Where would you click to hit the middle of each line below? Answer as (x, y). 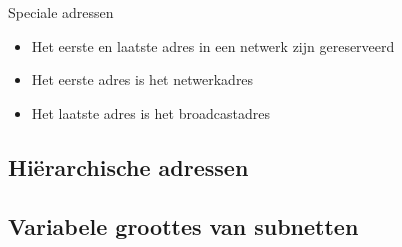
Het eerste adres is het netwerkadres (142, 79)
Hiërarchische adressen (128, 166)
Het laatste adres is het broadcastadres (150, 112)
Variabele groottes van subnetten (183, 225)
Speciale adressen (61, 12)
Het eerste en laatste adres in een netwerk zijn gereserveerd (213, 45)
